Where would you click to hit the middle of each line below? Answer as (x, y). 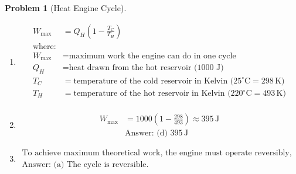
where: (44, 46)
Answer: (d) (146, 133)
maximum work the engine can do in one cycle (152, 56)
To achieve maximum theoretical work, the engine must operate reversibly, (157, 153)
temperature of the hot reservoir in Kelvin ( (152, 94)
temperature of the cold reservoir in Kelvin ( (154, 81)
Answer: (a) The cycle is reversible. (85, 165)
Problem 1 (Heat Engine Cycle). (66, 8)
